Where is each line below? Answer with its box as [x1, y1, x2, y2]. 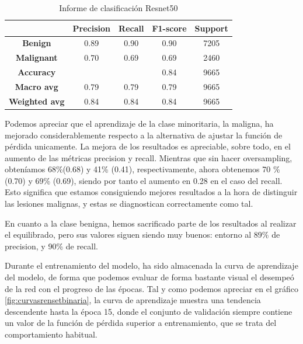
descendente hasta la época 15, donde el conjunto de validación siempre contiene [5, 305, 292, 317]
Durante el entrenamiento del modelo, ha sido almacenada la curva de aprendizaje [5, 259, 298, 272]
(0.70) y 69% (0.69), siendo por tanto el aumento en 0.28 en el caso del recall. [5, 174, 283, 186]
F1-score [152, 22, 187, 34]
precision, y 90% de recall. [5, 239, 98, 252]
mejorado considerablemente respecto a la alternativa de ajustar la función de [5, 128, 283, 141]
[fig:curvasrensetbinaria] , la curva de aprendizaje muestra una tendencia [5, 294, 261, 306]
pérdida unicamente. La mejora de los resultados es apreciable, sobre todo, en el [5, 140, 291, 152]
